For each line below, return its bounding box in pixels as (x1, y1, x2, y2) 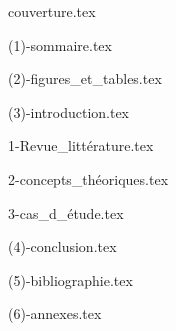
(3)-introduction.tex (8, 101, 130, 122)
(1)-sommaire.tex (8, 34, 112, 55)
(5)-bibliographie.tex (8, 269, 133, 290)
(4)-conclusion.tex (8, 236, 117, 257)
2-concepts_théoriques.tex (8, 168, 169, 189)
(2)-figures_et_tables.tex (8, 68, 162, 89)
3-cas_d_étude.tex (8, 202, 124, 223)
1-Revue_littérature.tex (8, 135, 154, 156)
